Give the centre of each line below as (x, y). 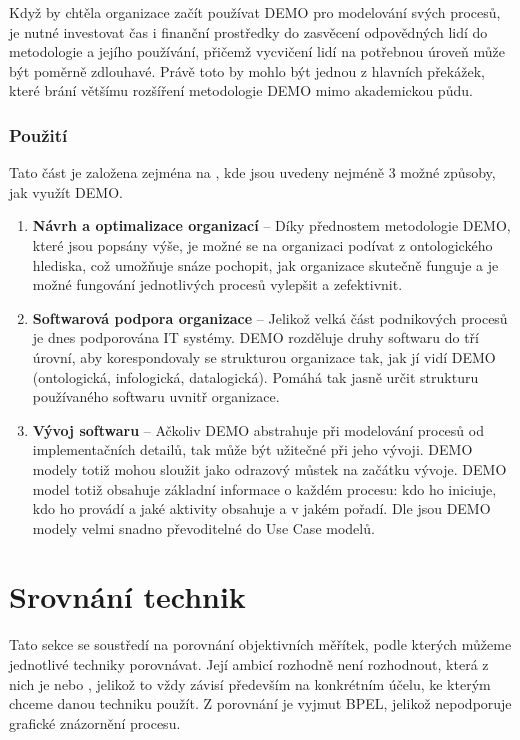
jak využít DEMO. (66, 191)
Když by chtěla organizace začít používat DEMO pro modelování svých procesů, (255, 12)
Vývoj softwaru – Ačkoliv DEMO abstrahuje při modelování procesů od (258, 429)
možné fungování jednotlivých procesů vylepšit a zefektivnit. (217, 284)
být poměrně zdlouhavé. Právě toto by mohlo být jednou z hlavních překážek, (247, 70)
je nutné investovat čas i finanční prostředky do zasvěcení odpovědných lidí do (248, 31)
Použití (38, 134)
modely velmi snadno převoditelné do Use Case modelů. (203, 527)
